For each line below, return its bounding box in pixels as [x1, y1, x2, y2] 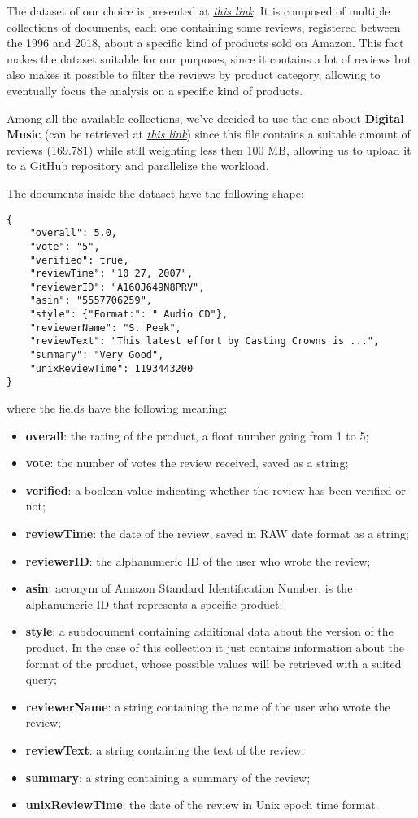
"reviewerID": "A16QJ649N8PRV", [29, 281, 205, 293]
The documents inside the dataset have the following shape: [7, 184, 304, 201]
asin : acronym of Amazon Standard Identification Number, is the [25, 580, 353, 597]
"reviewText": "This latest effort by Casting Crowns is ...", [29, 335, 380, 348]
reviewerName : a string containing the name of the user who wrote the [25, 698, 390, 715]
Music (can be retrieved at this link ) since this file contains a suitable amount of [7, 125, 411, 142]
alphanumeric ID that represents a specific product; [25, 595, 283, 612]
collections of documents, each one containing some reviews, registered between [7, 18, 401, 35]
